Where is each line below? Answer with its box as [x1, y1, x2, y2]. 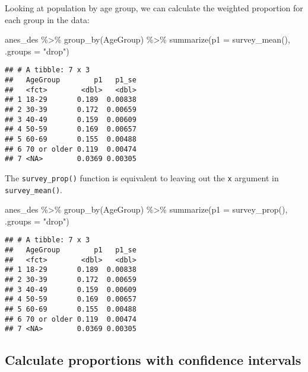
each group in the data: [5, 13, 90, 25]
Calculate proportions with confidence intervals [5, 351, 301, 369]
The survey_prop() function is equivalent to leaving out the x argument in [5, 171, 279, 184]
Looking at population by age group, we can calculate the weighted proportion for [5, 2, 303, 14]
